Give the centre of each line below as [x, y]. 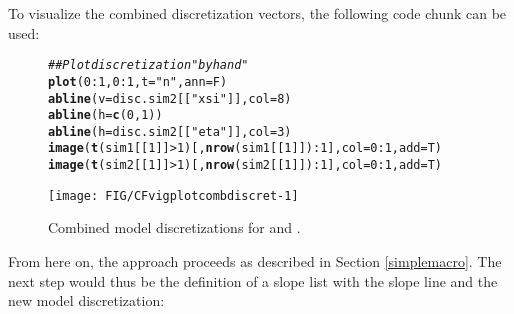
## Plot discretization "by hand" [148, 65]
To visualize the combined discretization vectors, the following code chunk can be [257, 13]
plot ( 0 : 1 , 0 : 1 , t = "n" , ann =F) [138, 81]
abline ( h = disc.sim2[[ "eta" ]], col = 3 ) [170, 131]
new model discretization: [86, 300]
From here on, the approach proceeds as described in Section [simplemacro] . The [255, 261]
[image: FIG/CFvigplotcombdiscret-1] [173, 195]
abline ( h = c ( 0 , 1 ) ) [105, 115]
